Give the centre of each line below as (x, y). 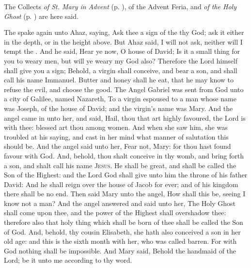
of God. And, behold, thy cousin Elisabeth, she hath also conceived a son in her (122, 231)
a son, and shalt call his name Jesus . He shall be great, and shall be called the (120, 165)
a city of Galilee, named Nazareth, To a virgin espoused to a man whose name (120, 99)
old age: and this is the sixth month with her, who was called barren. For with (120, 241)
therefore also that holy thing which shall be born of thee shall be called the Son (124, 222)
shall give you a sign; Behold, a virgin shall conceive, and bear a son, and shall (121, 70)
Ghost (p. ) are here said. (41, 16)
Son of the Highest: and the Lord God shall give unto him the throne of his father (126, 175)
